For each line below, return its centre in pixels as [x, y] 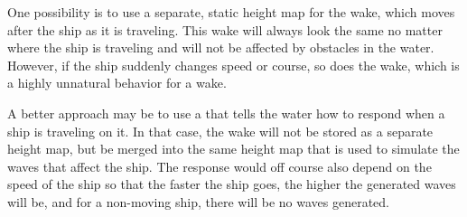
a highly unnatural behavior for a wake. [117, 83]
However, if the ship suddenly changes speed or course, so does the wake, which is [233, 65]
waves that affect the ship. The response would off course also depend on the [219, 166]
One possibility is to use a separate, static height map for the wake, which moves [231, 12]
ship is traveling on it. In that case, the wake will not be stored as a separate [220, 131]
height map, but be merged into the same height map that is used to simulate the [233, 149]
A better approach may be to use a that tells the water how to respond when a [226, 113]
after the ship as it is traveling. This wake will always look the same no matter [225, 29]
